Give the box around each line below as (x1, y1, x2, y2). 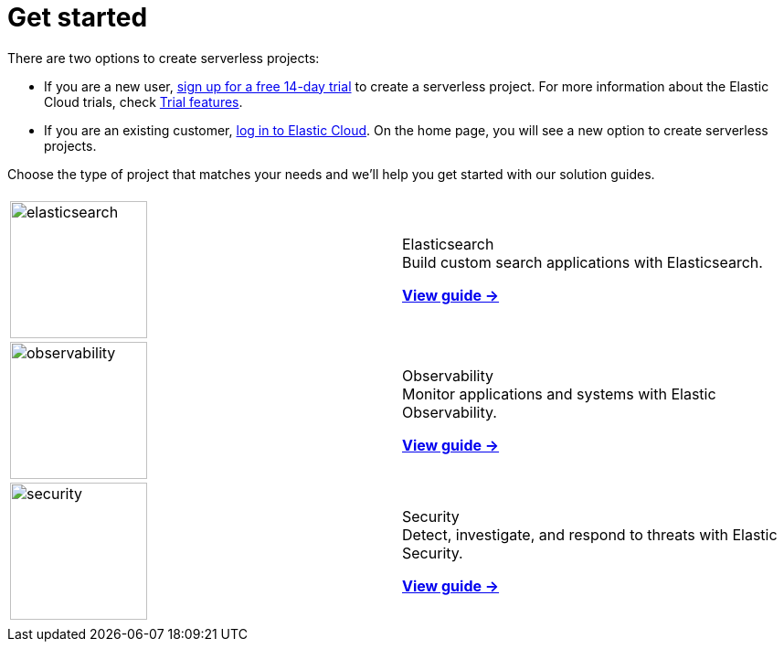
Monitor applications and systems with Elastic (402, 384, 716, 403)
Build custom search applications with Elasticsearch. (402, 252, 763, 271)
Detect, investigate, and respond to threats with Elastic (402, 525, 778, 544)
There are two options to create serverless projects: (7, 49, 320, 66)
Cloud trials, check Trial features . (44, 93, 243, 110)
